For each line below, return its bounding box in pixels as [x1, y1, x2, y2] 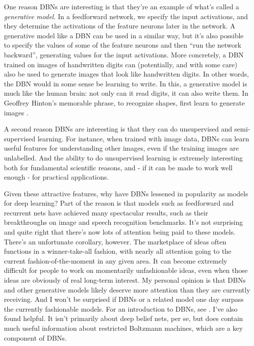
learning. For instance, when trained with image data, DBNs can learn [37, 133, 250, 143]
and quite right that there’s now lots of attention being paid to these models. [4, 227, 236, 237]
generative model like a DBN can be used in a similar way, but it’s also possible [4, 30, 244, 40]
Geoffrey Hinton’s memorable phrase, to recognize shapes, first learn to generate [4, 97, 245, 107]
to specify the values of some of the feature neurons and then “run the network [4, 40, 241, 50]
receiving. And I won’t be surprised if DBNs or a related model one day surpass [4, 294, 244, 304]
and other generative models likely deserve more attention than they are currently [4, 284, 251, 294]
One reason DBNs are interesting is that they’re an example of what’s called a [4, 1, 239, 11]
